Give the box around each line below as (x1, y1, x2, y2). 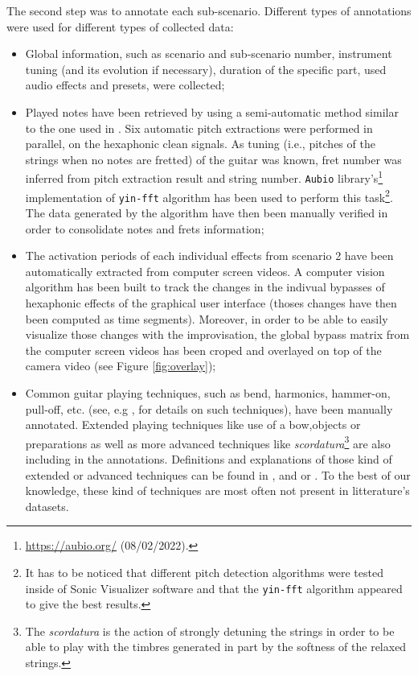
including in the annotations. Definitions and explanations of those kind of (25, 450, 392, 467)
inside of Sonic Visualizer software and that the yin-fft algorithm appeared (25, 579, 403, 596)
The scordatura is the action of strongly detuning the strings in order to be (25, 622, 395, 639)
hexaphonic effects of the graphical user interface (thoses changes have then (25, 294, 397, 311)
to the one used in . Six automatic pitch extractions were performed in (25, 119, 373, 136)
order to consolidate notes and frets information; (25, 220, 264, 237)
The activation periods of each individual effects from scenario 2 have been (25, 247, 394, 264)
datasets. (25, 497, 69, 514)
